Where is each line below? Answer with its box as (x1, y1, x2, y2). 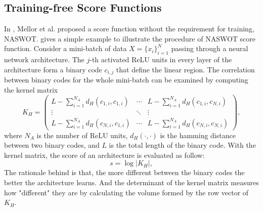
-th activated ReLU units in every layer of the (90, 54, 232, 65)
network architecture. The (4, 54, 84, 65)
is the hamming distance (160, 130, 236, 140)
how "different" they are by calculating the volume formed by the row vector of (4, 187, 249, 197)
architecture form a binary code (4, 64, 102, 74)
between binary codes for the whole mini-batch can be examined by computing (4, 74, 248, 85)
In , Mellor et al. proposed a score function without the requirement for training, (4, 23, 254, 34)
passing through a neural (171, 43, 248, 54)
